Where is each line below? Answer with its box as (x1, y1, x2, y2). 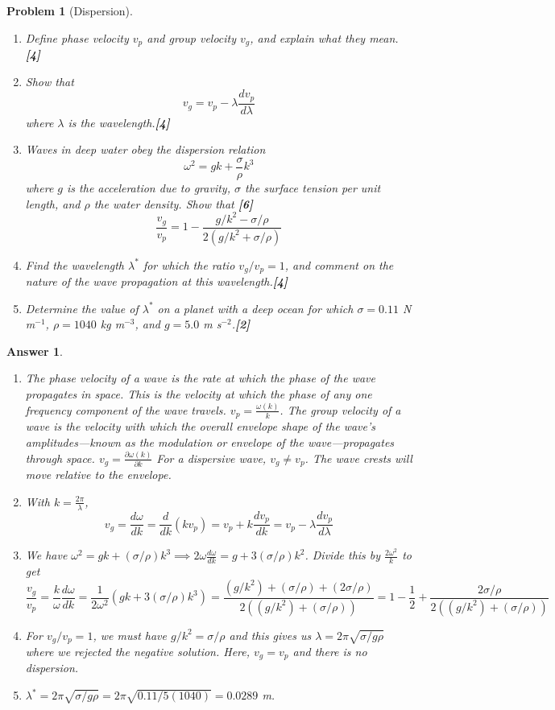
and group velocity (147, 29, 237, 46)
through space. (25, 449, 95, 466)
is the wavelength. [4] (68, 114, 170, 130)
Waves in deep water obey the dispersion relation (25, 141, 266, 158)
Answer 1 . (6, 342, 63, 359)
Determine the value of (25, 299, 139, 316)
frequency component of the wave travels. (25, 401, 226, 418)
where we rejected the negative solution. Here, (25, 643, 251, 660)
